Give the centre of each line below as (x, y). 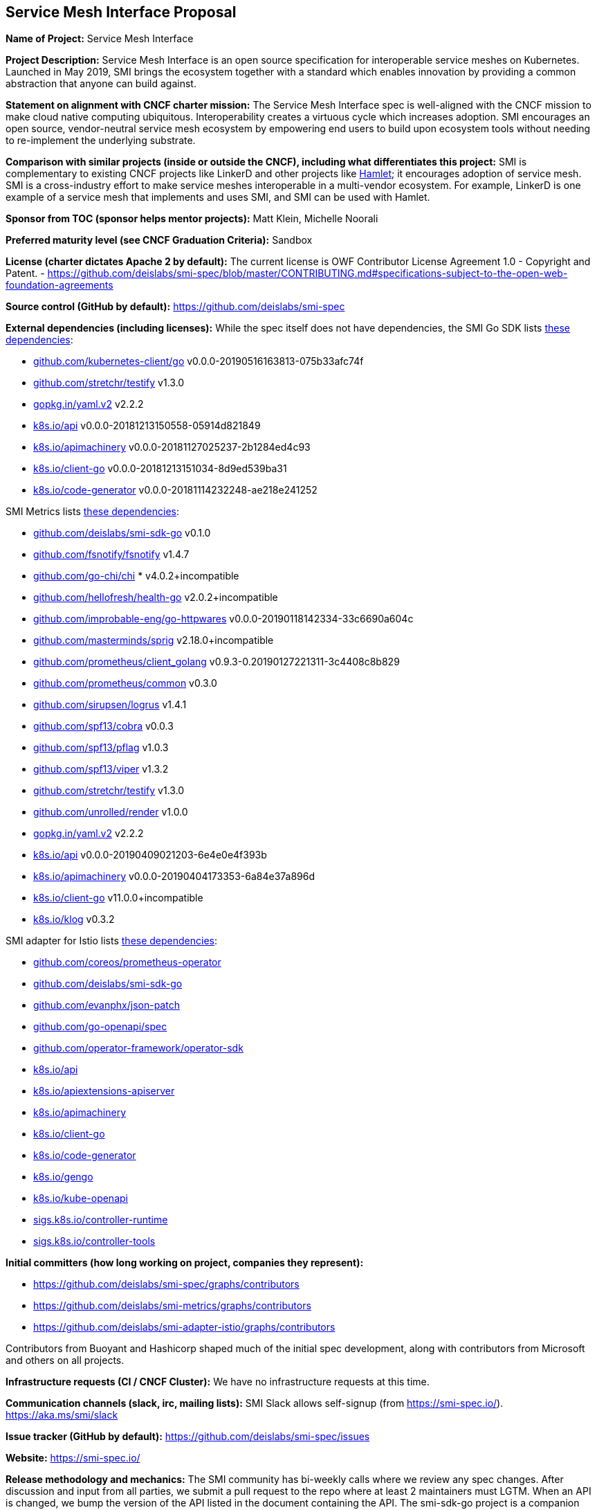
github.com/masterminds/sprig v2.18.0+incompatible (154, 640)
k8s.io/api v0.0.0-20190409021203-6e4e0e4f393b (150, 855)
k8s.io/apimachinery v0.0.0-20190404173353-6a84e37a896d (174, 877)
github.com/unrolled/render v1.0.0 (111, 812)
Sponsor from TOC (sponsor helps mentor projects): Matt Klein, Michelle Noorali (192, 219)
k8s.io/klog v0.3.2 (74, 919)
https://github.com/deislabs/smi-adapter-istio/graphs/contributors (184, 1327)
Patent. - (25, 273)
